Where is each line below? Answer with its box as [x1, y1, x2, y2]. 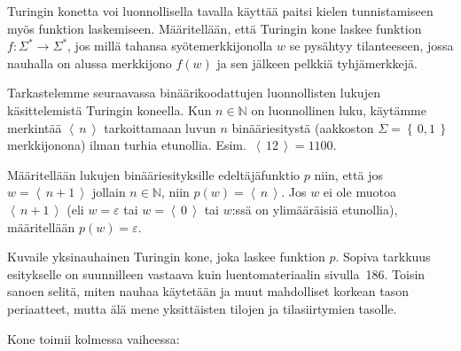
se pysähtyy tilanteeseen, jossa [289, 36, 454, 55]
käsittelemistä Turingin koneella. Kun [7, 100, 212, 119]
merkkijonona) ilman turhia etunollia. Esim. [7, 136, 246, 154]
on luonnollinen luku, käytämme [251, 100, 426, 119]
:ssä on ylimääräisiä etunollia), [231, 199, 398, 218]
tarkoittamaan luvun [104, 118, 216, 136]
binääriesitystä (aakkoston [231, 118, 374, 136]
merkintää [7, 118, 62, 136]
